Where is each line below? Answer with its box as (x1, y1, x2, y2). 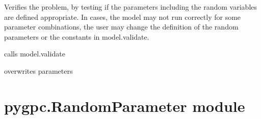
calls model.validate (4, 48, 65, 59)
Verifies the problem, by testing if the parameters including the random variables (4, 2, 257, 12)
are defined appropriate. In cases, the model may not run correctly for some (4, 11, 241, 22)
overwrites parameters (4, 65, 73, 76)
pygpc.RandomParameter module (4, 95, 245, 116)
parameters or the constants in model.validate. (4, 31, 149, 42)
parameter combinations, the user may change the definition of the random (4, 21, 239, 32)
